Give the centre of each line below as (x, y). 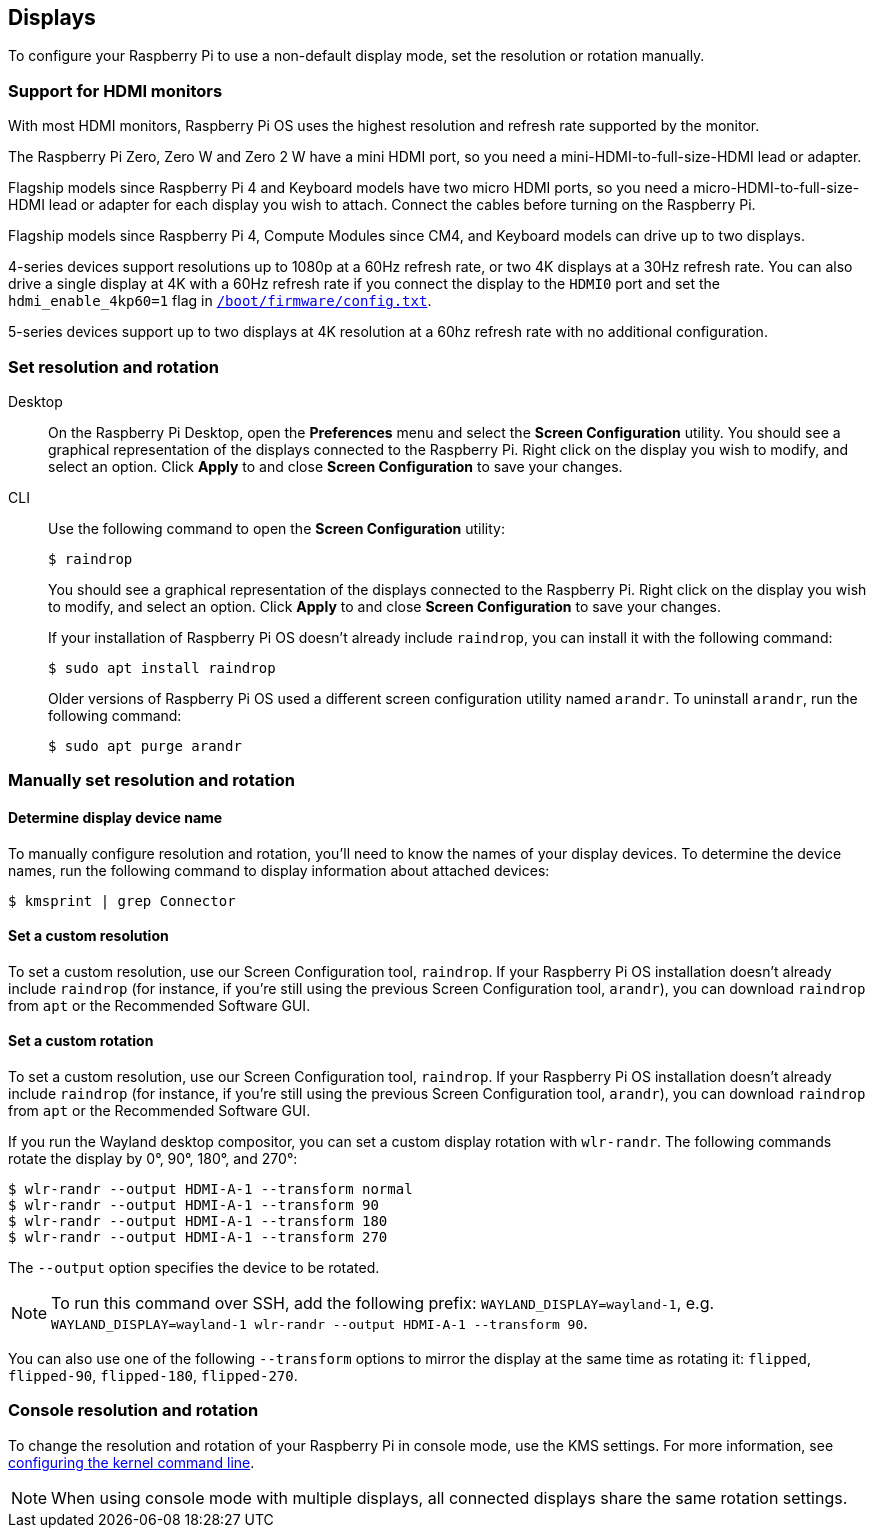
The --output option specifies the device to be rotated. (194, 1267)
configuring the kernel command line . (131, 1462)
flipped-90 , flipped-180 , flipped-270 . (153, 1375)
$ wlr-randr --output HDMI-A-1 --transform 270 (198, 1236)
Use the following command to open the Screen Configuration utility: (277, 528)
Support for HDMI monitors (115, 90)
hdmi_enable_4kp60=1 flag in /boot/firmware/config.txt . (220, 301)
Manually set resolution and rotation (151, 780)
